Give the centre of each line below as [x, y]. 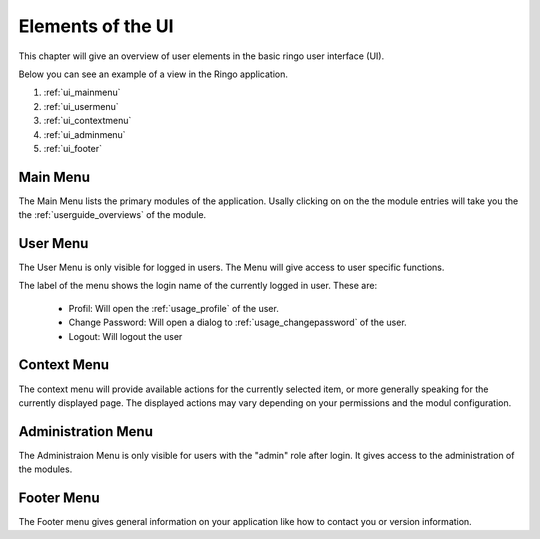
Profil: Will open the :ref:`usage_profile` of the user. [173, 308]
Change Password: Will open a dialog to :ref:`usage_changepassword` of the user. [237, 322]
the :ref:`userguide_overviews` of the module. [112, 215]
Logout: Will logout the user [125, 336]
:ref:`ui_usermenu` [81, 106]
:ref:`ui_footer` [72, 148]
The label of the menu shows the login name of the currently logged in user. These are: [198, 286]
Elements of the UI [96, 26]
